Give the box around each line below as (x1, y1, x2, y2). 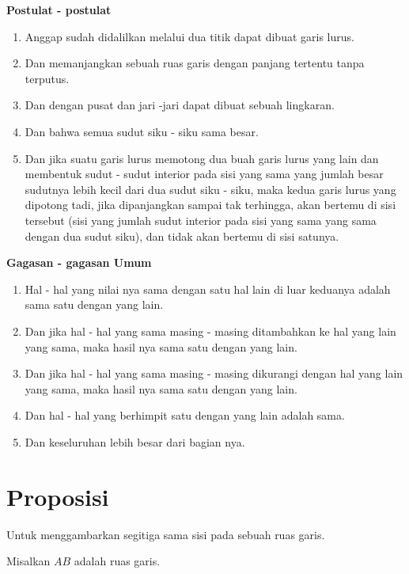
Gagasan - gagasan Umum (6, 254, 152, 271)
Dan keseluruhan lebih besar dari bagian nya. (25, 433, 245, 450)
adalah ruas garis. (74, 553, 161, 569)
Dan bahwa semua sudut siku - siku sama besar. (25, 123, 259, 139)
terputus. (25, 70, 70, 86)
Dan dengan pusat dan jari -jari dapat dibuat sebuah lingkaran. (25, 97, 335, 113)
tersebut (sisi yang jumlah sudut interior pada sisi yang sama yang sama (25, 211, 377, 228)
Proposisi (6, 480, 109, 512)
